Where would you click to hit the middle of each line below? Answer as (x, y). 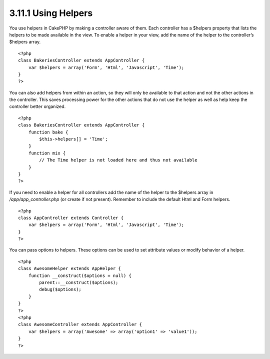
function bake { (48, 132)
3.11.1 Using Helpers (51, 13)
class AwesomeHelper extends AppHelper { (69, 268)
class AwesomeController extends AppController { (80, 324)
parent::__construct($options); (79, 283)
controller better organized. (37, 106)
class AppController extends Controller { (71, 218)
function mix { (47, 153)
